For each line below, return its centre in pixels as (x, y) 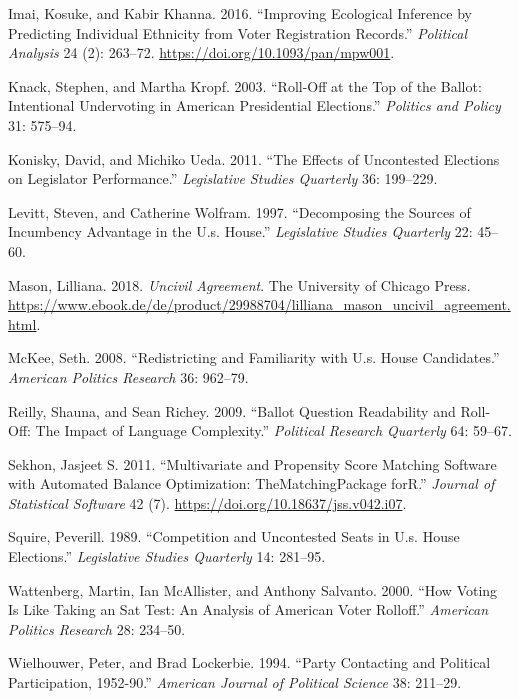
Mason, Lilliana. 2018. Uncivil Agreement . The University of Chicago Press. (239, 284)
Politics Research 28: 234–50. (97, 628)
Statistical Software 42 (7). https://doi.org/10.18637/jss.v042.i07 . (207, 502)
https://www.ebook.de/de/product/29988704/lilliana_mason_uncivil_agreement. (259, 304)
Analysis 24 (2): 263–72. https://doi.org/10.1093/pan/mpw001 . (201, 52)
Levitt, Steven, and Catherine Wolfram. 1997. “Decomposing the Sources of (239, 211)
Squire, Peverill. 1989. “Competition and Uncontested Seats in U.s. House (234, 536)
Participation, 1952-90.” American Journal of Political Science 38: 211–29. (235, 682)
